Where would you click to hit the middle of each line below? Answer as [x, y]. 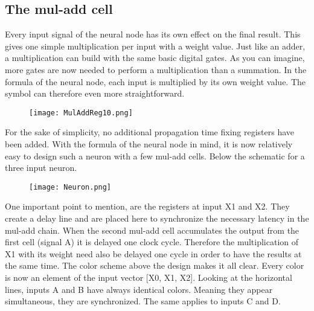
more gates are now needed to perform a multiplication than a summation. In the [156, 69]
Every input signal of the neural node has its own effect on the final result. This [153, 34]
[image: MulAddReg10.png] [81, 113]
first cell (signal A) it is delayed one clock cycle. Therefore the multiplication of [152, 242]
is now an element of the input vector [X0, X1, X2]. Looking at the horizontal [149, 277]
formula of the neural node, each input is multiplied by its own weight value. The [155, 81]
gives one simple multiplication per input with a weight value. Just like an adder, [155, 46]
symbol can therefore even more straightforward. [95, 93]
